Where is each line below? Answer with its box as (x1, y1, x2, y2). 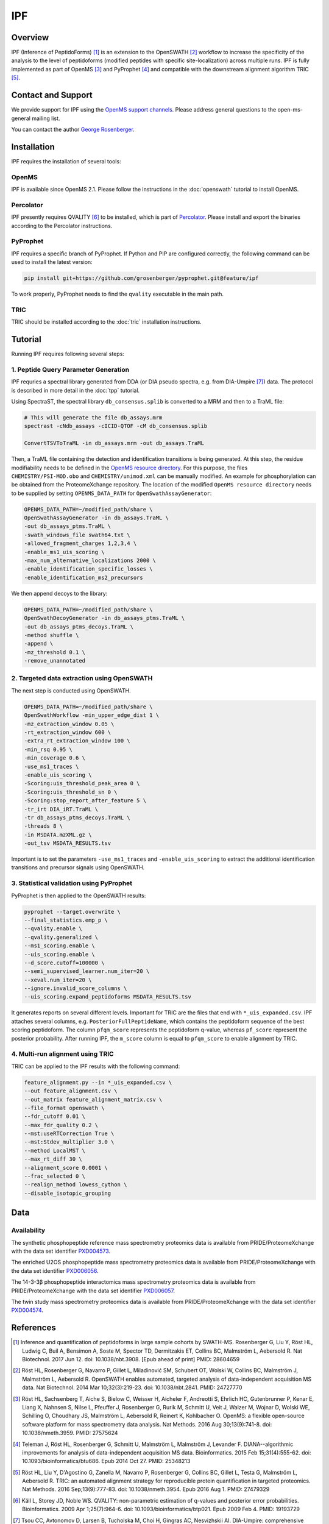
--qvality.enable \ (24, 925, 82, 932)
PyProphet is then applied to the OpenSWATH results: (11, 892, 146, 899)
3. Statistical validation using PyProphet (11, 879, 133, 888)
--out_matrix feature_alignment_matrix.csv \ (24, 1096, 163, 1103)
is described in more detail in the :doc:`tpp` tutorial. (11, 386, 140, 394)
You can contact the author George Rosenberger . (11, 126, 135, 133)
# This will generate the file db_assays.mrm (24, 414, 163, 421)
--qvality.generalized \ (24, 933, 99, 941)
